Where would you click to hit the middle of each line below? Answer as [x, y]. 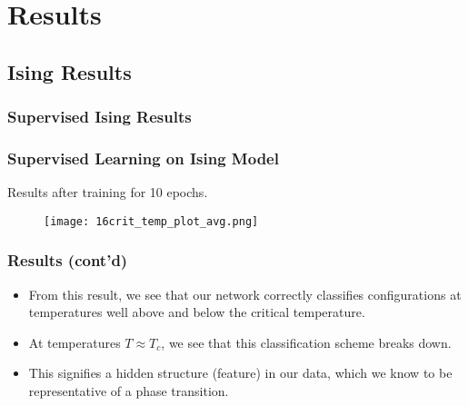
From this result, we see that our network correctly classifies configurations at [245, 294]
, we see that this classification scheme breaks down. [306, 342]
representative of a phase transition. [129, 391]
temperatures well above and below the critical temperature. [197, 312]
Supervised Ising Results [100, 117]
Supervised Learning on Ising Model [143, 158]
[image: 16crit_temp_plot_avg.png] [151, 221]
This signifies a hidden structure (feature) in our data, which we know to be [240, 373]
